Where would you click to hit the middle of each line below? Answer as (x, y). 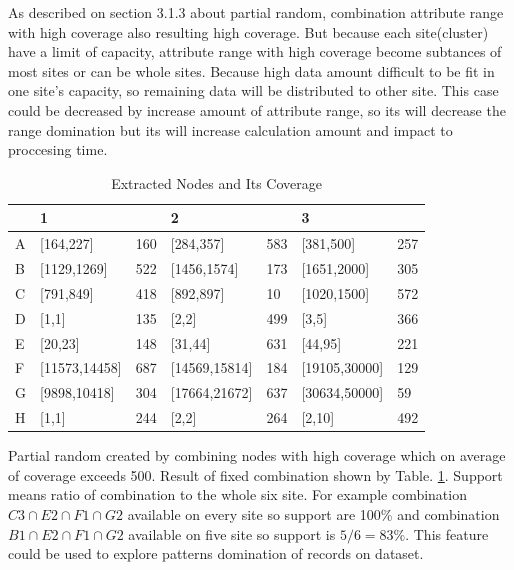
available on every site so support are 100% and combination (313, 513)
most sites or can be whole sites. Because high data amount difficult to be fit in (251, 70)
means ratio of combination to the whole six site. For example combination (237, 494)
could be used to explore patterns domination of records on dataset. (216, 553)
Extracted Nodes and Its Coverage (216, 182)
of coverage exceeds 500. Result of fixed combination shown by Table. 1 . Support (255, 474)
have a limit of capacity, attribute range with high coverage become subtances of (255, 51)
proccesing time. (58, 149)
